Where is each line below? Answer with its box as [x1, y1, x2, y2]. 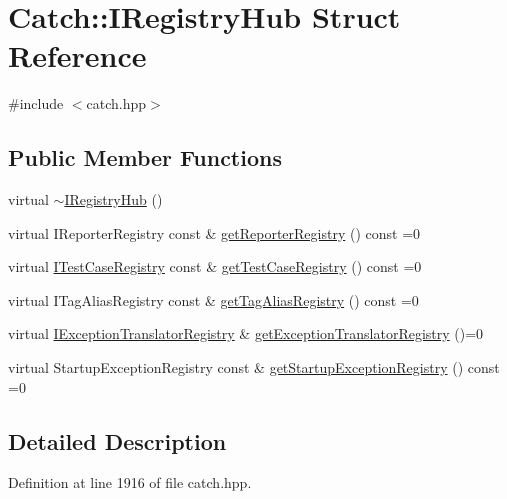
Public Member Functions [8, 142, 282, 173]
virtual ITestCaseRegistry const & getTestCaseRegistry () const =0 [8, 256, 422, 277]
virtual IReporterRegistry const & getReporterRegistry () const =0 [8, 222, 421, 243]
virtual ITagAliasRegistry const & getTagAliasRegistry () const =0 [8, 289, 419, 310]
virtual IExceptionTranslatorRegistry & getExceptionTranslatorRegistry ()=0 [8, 323, 484, 344]
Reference [8, 35, 147, 76]
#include [8, 93, 64, 114]
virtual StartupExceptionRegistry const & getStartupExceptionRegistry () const [8, 357, 500, 378]
